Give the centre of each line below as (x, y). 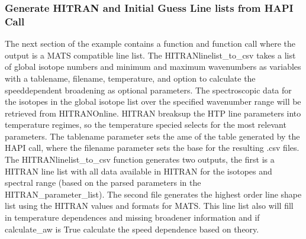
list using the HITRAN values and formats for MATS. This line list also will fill (149, 206)
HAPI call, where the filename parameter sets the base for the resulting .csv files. (152, 148)
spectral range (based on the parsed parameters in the (103, 183)
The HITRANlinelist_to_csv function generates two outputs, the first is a (140, 159)
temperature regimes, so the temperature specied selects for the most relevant (146, 125)
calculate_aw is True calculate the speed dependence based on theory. (132, 229)
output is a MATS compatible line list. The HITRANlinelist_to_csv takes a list (150, 55)
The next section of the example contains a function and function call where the (150, 43)
